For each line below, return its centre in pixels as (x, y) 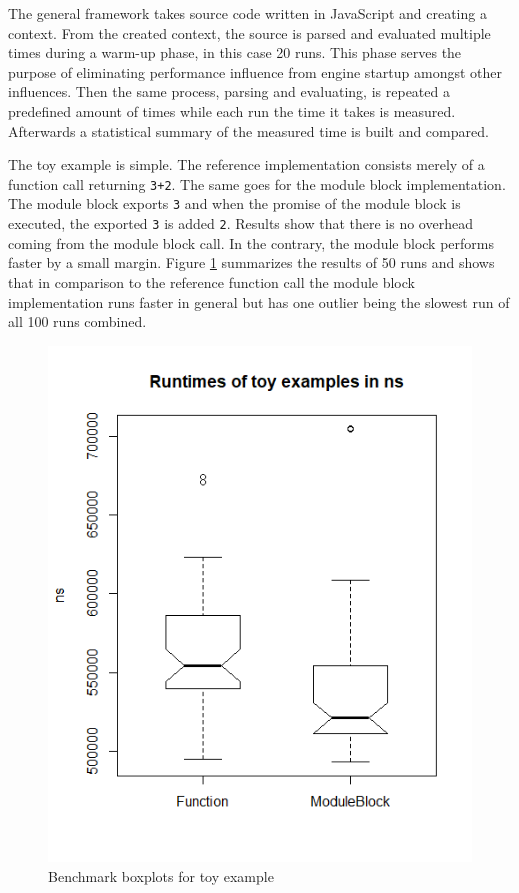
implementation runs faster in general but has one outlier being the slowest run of (259, 301)
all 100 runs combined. (77, 321)
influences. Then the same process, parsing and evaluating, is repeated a (229, 91)
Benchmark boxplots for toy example (161, 876)
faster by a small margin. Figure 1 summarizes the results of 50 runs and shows (251, 262)
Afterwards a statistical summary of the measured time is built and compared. (248, 130)
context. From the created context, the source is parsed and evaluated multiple (249, 32)
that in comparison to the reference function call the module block (211, 281)
